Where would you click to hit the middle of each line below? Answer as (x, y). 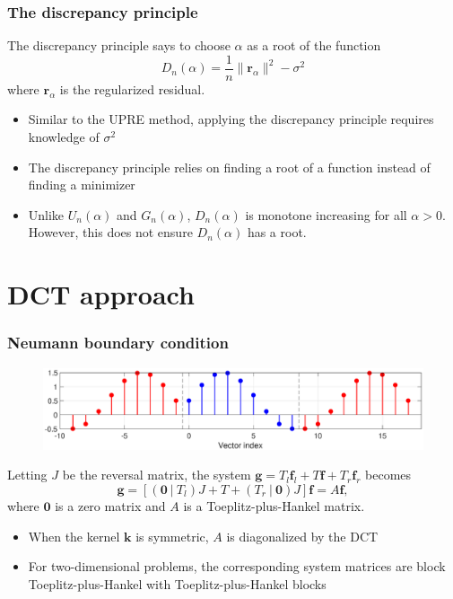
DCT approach (101, 294)
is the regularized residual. (132, 88)
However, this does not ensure (110, 232)
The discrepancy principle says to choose (119, 45)
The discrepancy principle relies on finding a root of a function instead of (229, 167)
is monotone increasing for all (326, 214)
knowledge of (64, 137)
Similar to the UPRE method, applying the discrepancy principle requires (231, 119)
